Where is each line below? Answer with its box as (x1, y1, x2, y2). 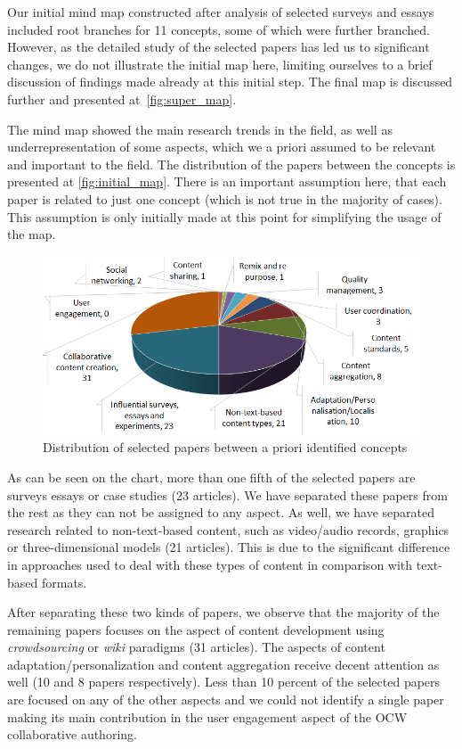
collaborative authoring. (7, 725, 137, 744)
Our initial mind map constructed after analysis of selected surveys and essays (7, 3, 434, 21)
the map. (7, 225, 56, 243)
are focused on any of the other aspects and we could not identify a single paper (7, 690, 444, 709)
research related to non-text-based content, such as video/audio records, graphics (7, 520, 450, 539)
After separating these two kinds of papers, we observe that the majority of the (7, 603, 440, 621)
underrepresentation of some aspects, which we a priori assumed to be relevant (7, 137, 436, 156)
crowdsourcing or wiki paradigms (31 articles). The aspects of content (7, 638, 385, 656)
